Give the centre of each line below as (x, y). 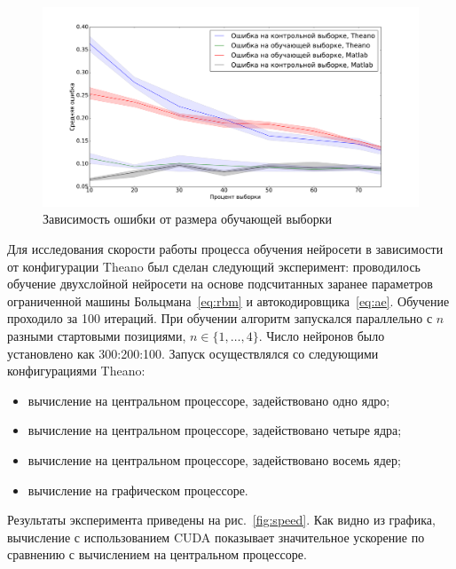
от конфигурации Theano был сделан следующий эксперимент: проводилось (214, 266)
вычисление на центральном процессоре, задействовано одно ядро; (209, 400)
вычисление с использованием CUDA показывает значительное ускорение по (216, 537)
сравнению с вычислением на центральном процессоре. (157, 554)
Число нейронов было (326, 335)
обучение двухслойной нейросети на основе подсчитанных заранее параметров (220, 284)
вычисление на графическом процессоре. (138, 490)
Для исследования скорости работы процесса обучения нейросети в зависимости (225, 249)
